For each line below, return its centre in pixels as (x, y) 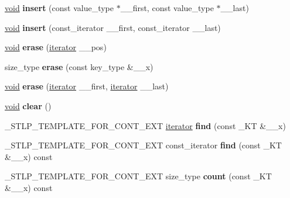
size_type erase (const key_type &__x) (79, 66)
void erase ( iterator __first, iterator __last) (87, 86)
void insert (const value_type (59, 8)
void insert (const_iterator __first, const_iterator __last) (113, 27)
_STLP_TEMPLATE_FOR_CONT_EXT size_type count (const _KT (138, 176)
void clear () (28, 105)
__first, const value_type (167, 8)
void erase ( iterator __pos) (56, 47)
